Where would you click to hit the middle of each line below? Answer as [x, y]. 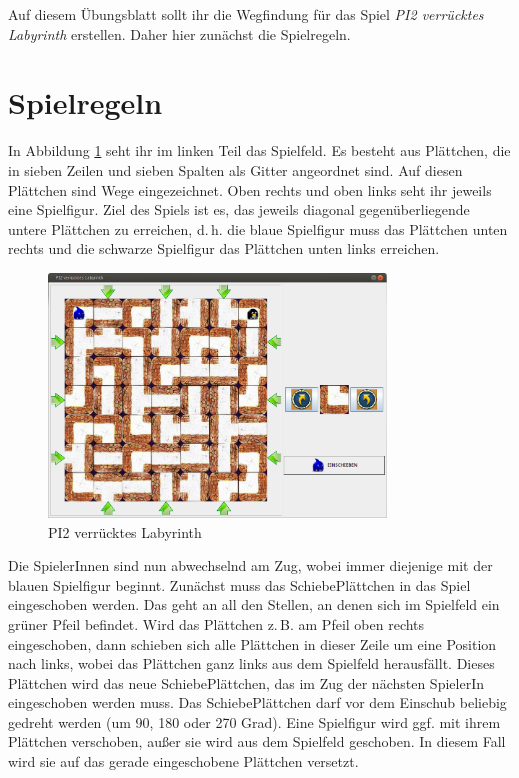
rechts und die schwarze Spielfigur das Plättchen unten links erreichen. [224, 248]
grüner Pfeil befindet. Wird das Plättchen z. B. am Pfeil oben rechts [216, 623]
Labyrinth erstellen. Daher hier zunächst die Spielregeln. [179, 33]
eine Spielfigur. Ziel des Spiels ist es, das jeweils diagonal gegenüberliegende [239, 209]
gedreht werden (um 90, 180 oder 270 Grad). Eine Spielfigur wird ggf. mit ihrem [254, 721]
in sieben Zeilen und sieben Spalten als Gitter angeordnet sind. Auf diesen [235, 169]
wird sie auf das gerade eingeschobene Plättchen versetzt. [183, 761]
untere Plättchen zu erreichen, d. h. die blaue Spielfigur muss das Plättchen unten [258, 228]
